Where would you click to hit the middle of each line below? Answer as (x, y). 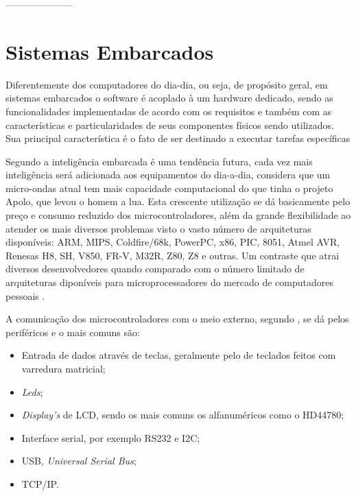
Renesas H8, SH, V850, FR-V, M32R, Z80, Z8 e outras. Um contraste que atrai (173, 255)
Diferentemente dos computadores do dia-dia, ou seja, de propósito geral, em (167, 84)
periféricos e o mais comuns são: (73, 332)
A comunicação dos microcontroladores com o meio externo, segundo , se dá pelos (177, 319)
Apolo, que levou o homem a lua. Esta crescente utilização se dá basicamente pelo (178, 201)
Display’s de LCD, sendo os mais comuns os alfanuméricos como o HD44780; (183, 415)
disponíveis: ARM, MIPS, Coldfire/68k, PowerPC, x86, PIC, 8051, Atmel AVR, (173, 242)
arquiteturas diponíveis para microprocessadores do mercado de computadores (169, 282)
